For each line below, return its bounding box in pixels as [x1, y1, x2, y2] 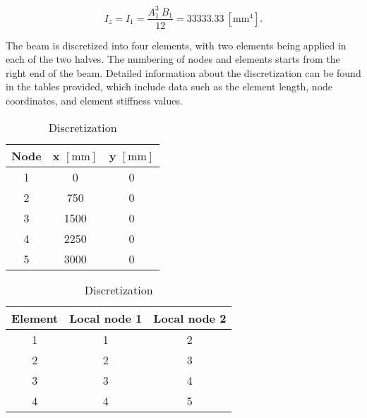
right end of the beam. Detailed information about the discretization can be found [6, 65, 361, 80]
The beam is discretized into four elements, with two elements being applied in [6, 37, 347, 52]
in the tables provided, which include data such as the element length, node [6, 79, 333, 94]
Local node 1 [69, 309, 143, 326]
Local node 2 [153, 309, 227, 326]
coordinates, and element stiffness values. [6, 92, 183, 107]
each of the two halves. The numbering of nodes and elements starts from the [6, 52, 340, 66]
